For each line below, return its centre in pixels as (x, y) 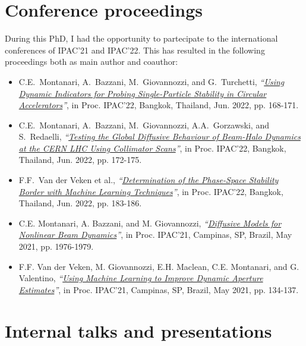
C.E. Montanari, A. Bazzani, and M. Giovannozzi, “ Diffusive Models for (150, 223)
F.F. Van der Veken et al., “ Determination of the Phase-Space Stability (149, 180)
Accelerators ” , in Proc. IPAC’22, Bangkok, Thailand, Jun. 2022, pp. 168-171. (159, 105)
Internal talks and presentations (138, 330)
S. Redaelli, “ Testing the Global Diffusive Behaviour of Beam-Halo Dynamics (160, 136)
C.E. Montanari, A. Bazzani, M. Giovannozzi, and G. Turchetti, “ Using (152, 81)
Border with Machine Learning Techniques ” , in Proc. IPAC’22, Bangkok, (151, 191)
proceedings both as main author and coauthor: (92, 62)
